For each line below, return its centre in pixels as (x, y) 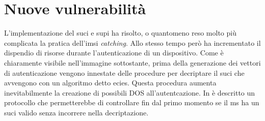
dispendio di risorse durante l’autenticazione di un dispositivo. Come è (114, 53)
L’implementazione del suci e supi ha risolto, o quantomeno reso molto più (120, 33)
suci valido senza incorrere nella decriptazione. (76, 112)
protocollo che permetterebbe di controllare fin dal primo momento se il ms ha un (132, 102)
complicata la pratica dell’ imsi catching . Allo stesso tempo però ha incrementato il (132, 42)
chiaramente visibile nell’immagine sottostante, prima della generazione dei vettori (132, 62)
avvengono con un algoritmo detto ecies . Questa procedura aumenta (110, 83)
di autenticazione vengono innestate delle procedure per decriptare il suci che (124, 72)
